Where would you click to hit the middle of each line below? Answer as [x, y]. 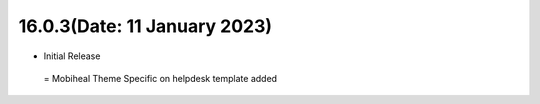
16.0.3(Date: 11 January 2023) [145, 26]
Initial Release [72, 56]
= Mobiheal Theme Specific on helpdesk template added [160, 78]
